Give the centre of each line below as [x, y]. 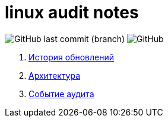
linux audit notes [72, 12]
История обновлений [72, 57]
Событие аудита [61, 94]
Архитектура [55, 75]
